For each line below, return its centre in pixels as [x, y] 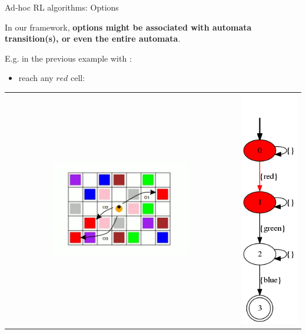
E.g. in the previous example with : [68, 58]
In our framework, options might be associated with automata [128, 27]
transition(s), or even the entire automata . [93, 38]
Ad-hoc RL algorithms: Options [62, 7]
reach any [36, 78]
